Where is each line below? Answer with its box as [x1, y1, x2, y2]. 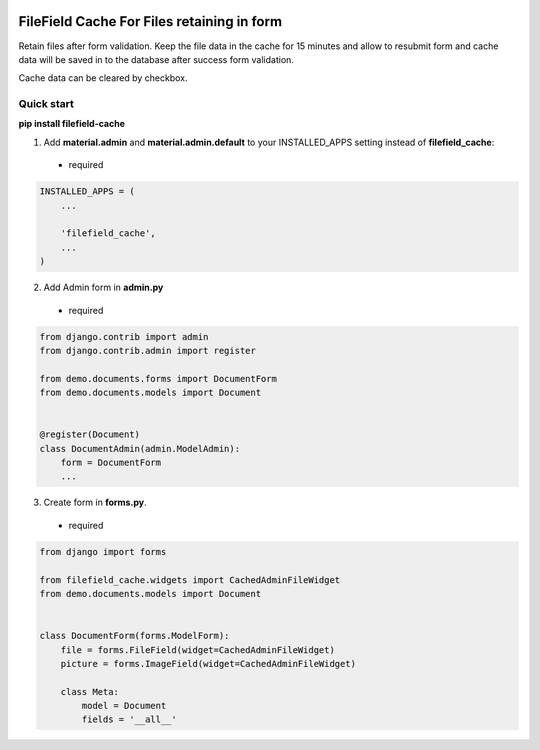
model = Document [81, 700, 167, 712]
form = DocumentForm [60, 457, 162, 469]
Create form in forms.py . [43, 496, 147, 509]
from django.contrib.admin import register [39, 345, 257, 356]
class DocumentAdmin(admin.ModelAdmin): [39, 443, 240, 454]
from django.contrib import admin [39, 331, 209, 342]
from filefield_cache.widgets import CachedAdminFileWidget [39, 574, 341, 585]
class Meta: [60, 686, 120, 697]
